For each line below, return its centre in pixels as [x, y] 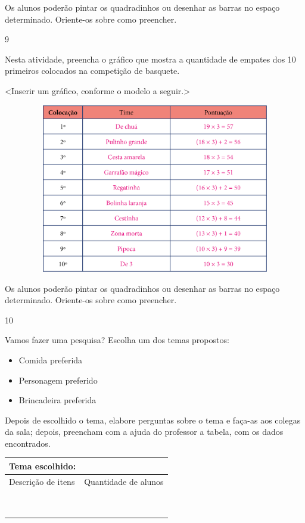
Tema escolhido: [43, 466]
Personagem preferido [58, 380]
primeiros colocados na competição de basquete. [92, 71]
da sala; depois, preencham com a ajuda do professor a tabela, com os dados [144, 432]
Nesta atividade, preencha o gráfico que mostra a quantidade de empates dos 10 [150, 59]
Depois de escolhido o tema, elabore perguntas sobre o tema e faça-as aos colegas [153, 420]
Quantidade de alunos [124, 481]
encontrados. [28, 443]
